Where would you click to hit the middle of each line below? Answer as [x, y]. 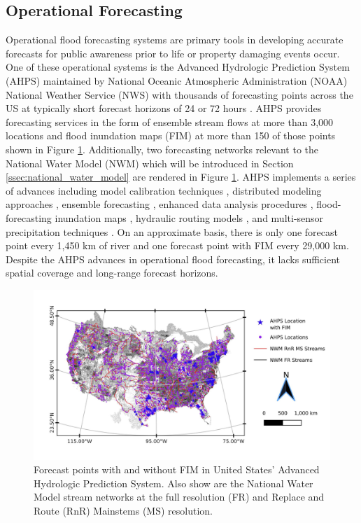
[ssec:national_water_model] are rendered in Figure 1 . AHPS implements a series [181, 177]
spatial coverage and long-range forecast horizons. [112, 273]
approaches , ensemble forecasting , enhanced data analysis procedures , [160, 204]
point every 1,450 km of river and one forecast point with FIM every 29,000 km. [177, 245]
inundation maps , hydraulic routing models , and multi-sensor [189, 217]
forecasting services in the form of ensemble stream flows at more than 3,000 [170, 121]
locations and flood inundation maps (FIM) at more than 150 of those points [171, 135]
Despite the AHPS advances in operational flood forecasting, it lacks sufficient [173, 259]
